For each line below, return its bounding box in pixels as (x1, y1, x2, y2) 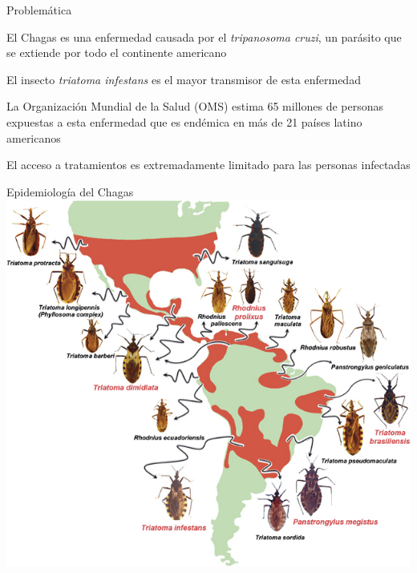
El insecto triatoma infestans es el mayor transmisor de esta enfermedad (6, 71, 361, 87)
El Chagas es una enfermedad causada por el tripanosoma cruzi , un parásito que (6, 28, 402, 45)
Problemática (6, 2, 72, 18)
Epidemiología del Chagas (6, 183, 134, 200)
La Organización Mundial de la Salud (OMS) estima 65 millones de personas (6, 98, 383, 115)
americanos (6, 129, 61, 146)
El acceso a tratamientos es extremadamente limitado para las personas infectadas (6, 156, 411, 173)
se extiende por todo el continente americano (6, 44, 227, 61)
